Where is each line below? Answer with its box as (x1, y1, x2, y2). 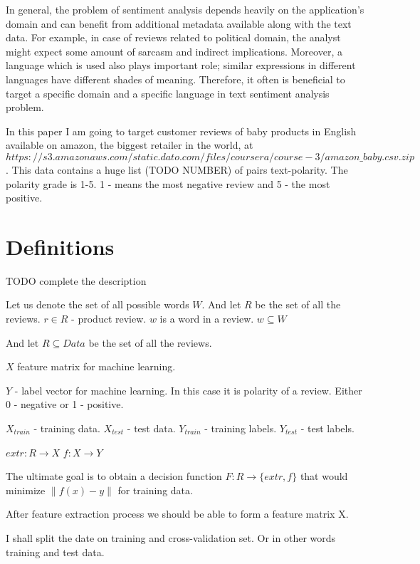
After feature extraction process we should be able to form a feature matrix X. (6, 506, 349, 521)
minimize (6, 482, 46, 497)
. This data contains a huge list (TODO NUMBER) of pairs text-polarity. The (6, 162, 348, 177)
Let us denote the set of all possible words (6, 297, 189, 312)
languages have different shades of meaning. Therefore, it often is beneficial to (6, 71, 345, 86)
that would (300, 469, 348, 484)
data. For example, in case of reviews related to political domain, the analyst (6, 30, 341, 45)
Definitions (6, 231, 115, 261)
